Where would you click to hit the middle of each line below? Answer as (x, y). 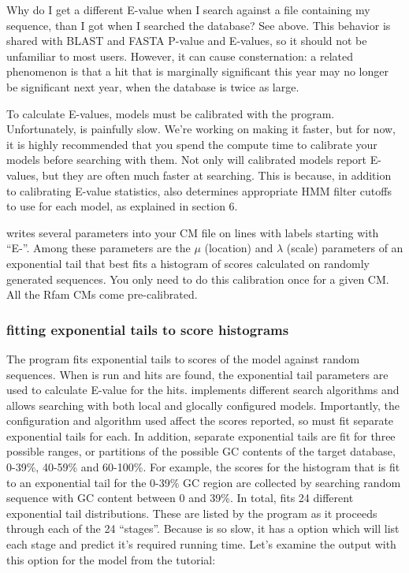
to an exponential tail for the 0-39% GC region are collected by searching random (204, 482)
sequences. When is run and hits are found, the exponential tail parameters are (197, 374)
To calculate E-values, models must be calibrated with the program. (171, 113)
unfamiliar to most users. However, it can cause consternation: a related (180, 56)
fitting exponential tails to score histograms (148, 329)
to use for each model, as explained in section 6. (122, 206)
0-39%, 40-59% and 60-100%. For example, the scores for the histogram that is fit (203, 467)
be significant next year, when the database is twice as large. (153, 86)
